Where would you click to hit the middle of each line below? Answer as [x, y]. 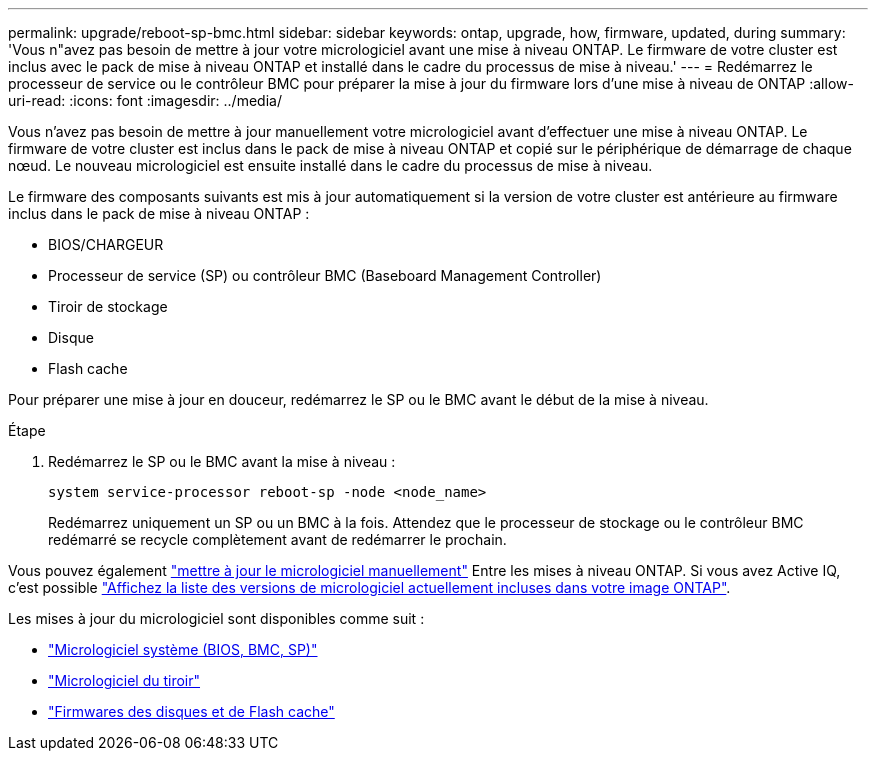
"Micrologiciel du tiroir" [124, 680]
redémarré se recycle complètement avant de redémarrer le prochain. [277, 539]
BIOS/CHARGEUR [106, 244]
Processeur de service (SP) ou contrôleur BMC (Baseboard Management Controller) [325, 275]
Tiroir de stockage [108, 306]
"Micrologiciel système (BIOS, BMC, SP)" [183, 649]
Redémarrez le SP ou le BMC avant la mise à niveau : [222, 461]
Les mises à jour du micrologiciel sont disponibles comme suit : [216, 618]
